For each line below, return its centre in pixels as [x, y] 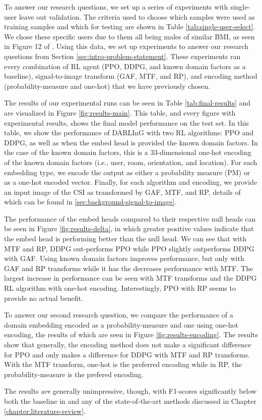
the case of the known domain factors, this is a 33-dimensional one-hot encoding [128, 152]
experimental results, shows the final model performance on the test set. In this [126, 122]
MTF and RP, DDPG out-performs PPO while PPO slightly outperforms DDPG [129, 248]
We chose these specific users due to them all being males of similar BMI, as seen [129, 36]
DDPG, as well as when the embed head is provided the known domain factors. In [131, 142]
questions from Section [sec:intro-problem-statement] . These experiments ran [122, 56]
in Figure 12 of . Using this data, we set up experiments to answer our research [126, 46]
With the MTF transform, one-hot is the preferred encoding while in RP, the [123, 364]
